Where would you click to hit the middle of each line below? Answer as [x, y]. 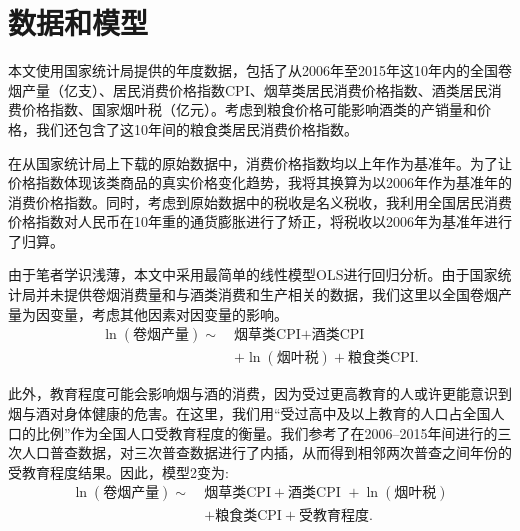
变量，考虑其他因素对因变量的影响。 [168, 313]
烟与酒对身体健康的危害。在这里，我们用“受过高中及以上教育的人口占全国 [249, 412]
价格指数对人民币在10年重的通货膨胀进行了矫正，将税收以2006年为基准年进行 [260, 221]
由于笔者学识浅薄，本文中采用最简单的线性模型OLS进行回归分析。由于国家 [253, 274]
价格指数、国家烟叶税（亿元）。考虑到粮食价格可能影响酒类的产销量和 [249, 109]
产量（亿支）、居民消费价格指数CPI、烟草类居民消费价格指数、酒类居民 [254, 89]
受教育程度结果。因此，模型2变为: [118, 471]
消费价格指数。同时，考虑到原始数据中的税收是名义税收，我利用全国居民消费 [260, 201]
